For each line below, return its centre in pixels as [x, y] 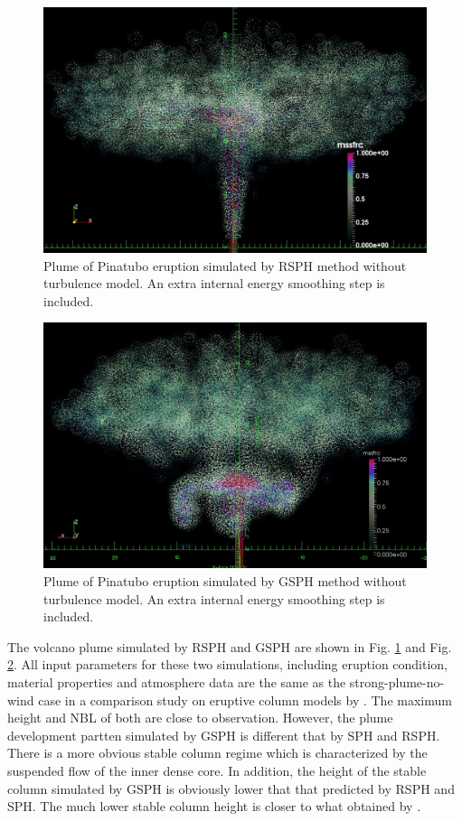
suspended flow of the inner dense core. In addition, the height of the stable [217, 770]
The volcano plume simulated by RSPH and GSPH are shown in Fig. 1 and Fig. [230, 646]
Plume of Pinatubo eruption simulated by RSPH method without [225, 265]
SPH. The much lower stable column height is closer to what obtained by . [214, 806]
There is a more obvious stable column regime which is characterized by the [217, 753]
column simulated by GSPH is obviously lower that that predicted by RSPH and [231, 788]
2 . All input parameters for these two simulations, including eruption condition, [228, 664]
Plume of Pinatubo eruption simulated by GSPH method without [225, 581]
